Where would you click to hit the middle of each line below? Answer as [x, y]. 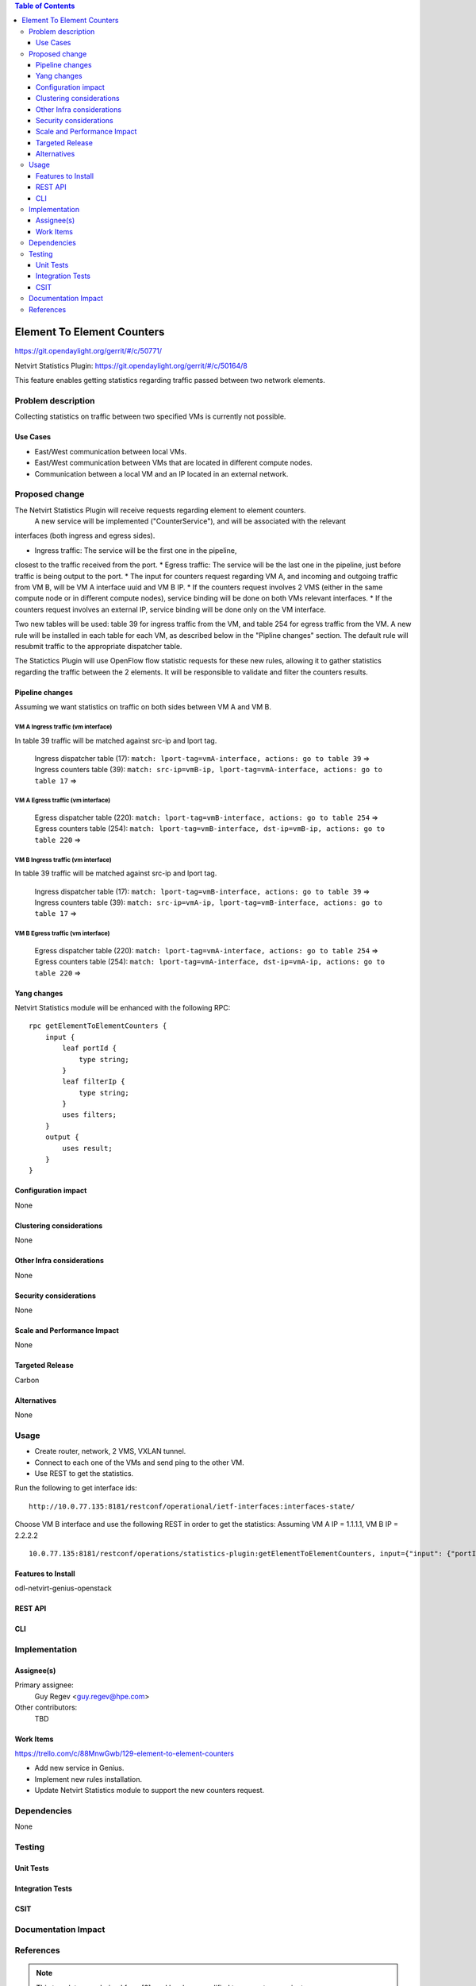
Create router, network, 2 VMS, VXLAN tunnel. [110, 1451]
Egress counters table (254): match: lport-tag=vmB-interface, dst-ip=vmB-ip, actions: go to [209, 829]
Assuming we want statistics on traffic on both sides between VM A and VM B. [143, 707]
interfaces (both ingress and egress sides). [85, 535]
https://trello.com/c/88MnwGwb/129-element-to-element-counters [124, 1753]
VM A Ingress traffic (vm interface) [63, 727]
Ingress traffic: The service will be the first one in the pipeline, [136, 550]
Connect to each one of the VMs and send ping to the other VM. [140, 1462]
